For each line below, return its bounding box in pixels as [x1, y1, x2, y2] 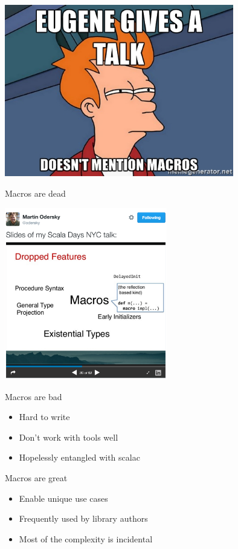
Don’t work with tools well [19, 430, 118, 443]
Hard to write [19, 410, 70, 423]
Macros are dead [5, 187, 66, 200]
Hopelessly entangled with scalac [19, 451, 140, 464]
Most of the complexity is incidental [19, 532, 153, 545]
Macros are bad [5, 390, 62, 403]
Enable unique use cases [19, 491, 108, 504]
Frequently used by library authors [19, 512, 148, 525]
